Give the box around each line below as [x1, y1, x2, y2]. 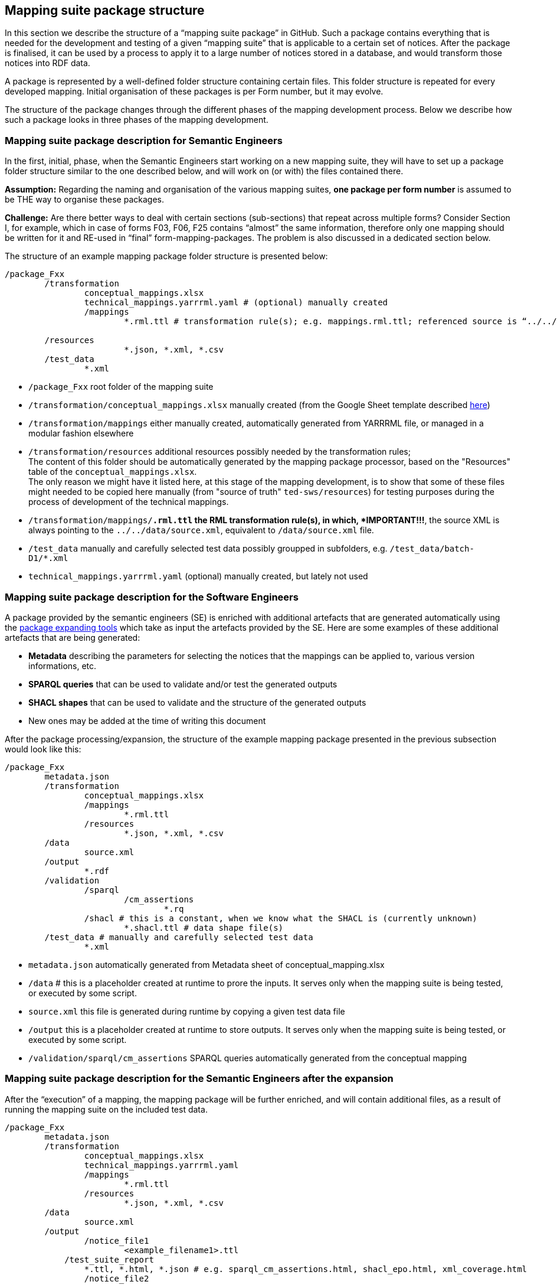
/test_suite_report [64, 1254, 154, 1264]
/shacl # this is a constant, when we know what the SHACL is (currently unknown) [84, 913, 477, 923]
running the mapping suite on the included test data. [5, 1104, 208, 1114]
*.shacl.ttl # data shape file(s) [124, 922, 284, 932]
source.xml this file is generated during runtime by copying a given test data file [28, 1006, 345, 1016]
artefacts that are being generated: [5, 632, 140, 643]
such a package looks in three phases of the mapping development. [5, 115, 268, 125]
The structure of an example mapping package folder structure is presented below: [5, 251, 328, 262]
